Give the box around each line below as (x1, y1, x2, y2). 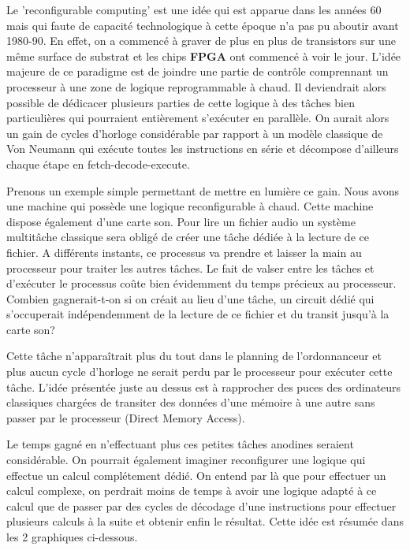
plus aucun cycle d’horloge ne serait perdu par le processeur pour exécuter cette (6, 363, 393, 380)
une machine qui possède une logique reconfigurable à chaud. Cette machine (6, 198, 374, 214)
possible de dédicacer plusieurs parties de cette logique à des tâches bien (6, 94, 355, 110)
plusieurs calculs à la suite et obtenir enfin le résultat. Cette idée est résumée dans (6, 513, 404, 530)
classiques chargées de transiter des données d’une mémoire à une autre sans (6, 394, 375, 411)
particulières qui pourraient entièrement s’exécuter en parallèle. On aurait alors (6, 110, 389, 126)
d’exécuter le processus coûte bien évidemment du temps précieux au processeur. (6, 275, 397, 292)
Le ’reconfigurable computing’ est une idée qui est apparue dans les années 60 (6, 2, 382, 17)
